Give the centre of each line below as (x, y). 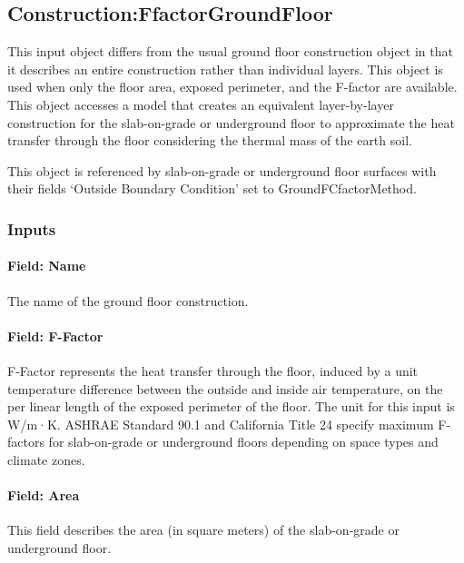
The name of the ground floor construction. (128, 300)
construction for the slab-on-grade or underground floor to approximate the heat (231, 122)
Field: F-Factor (55, 336)
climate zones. (46, 459)
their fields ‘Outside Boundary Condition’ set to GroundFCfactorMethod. (212, 188)
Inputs (32, 228)
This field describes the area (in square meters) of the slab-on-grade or (203, 530)
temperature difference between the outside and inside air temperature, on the (225, 388)
